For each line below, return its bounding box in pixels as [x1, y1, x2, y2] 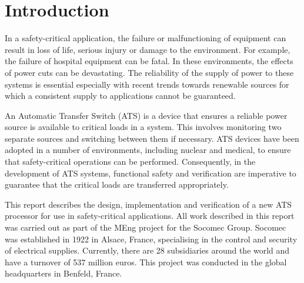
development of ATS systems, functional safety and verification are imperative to [5, 167, 296, 179]
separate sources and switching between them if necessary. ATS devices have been [5, 132, 299, 144]
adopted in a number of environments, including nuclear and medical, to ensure [5, 144, 291, 156]
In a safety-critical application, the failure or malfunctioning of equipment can [5, 32, 286, 44]
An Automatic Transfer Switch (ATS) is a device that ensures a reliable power [5, 109, 288, 121]
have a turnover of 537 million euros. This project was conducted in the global [5, 255, 287, 268]
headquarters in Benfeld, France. [5, 267, 122, 279]
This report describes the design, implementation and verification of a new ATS [5, 198, 292, 210]
